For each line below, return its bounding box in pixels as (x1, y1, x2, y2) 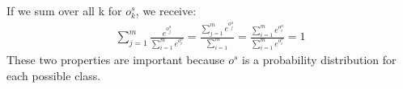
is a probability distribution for (241, 51, 397, 68)
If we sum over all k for (6, 2, 122, 18)
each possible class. (6, 67, 101, 84)
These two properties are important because (6, 51, 225, 68)
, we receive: (135, 2, 197, 18)
